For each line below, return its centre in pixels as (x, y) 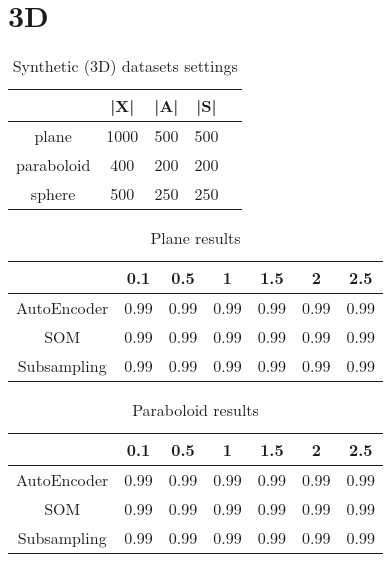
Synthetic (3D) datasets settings (125, 66)
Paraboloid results (195, 410)
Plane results (195, 238)
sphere (53, 194)
